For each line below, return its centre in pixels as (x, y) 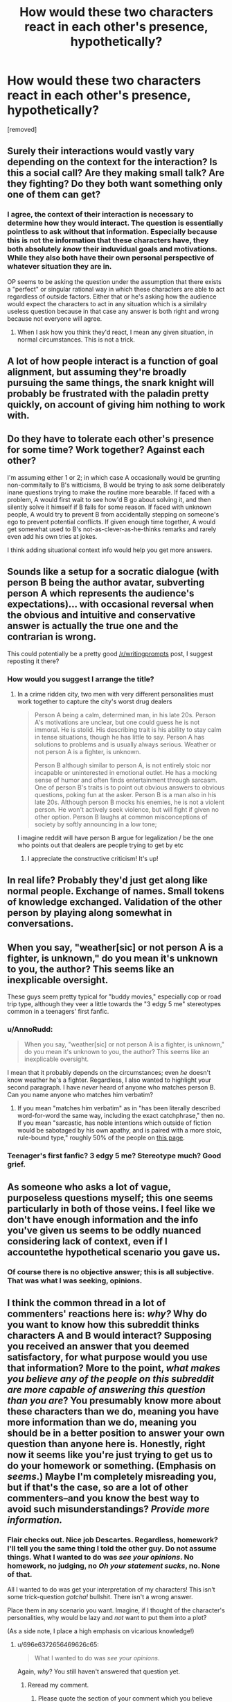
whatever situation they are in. (60, 267)
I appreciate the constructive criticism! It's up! (93, 858)
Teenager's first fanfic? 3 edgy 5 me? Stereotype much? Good (114, 1155)
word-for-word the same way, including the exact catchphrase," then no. (121, 1116)
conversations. (41, 924)
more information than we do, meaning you (102, 1422)
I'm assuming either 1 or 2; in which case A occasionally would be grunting (114, 477)
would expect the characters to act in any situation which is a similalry (107, 303)
